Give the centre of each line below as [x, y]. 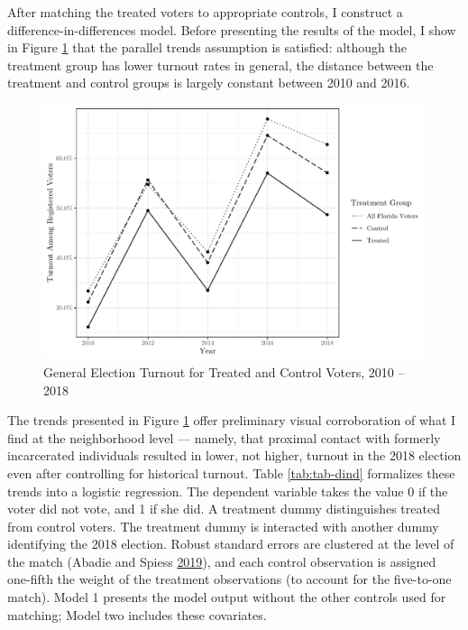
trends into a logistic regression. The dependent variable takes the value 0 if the [228, 491]
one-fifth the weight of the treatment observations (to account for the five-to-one [229, 579]
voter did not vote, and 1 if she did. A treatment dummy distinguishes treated [224, 509]
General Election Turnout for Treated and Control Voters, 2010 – [224, 371]
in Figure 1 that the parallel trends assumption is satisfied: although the [207, 47]
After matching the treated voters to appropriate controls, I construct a [205, 12]
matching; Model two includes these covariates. [137, 614]
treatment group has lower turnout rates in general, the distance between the [220, 65]
